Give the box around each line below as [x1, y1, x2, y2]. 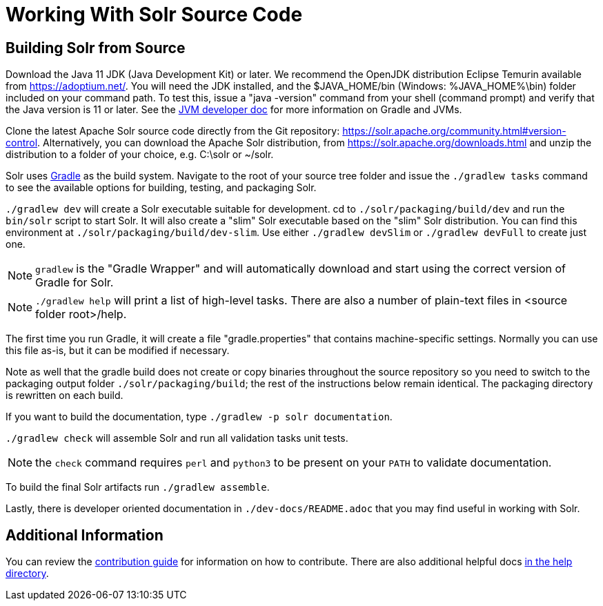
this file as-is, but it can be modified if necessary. [6, 344, 230, 357]
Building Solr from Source [6, 39, 186, 57]
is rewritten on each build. [6, 389, 123, 402]
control [6, 137, 38, 149]
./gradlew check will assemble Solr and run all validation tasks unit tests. [6, 432, 348, 444]
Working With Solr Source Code [6, 3, 303, 26]
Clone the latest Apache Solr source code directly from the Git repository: [6, 125, 340, 137]
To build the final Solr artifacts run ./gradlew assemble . [6, 481, 270, 493]
